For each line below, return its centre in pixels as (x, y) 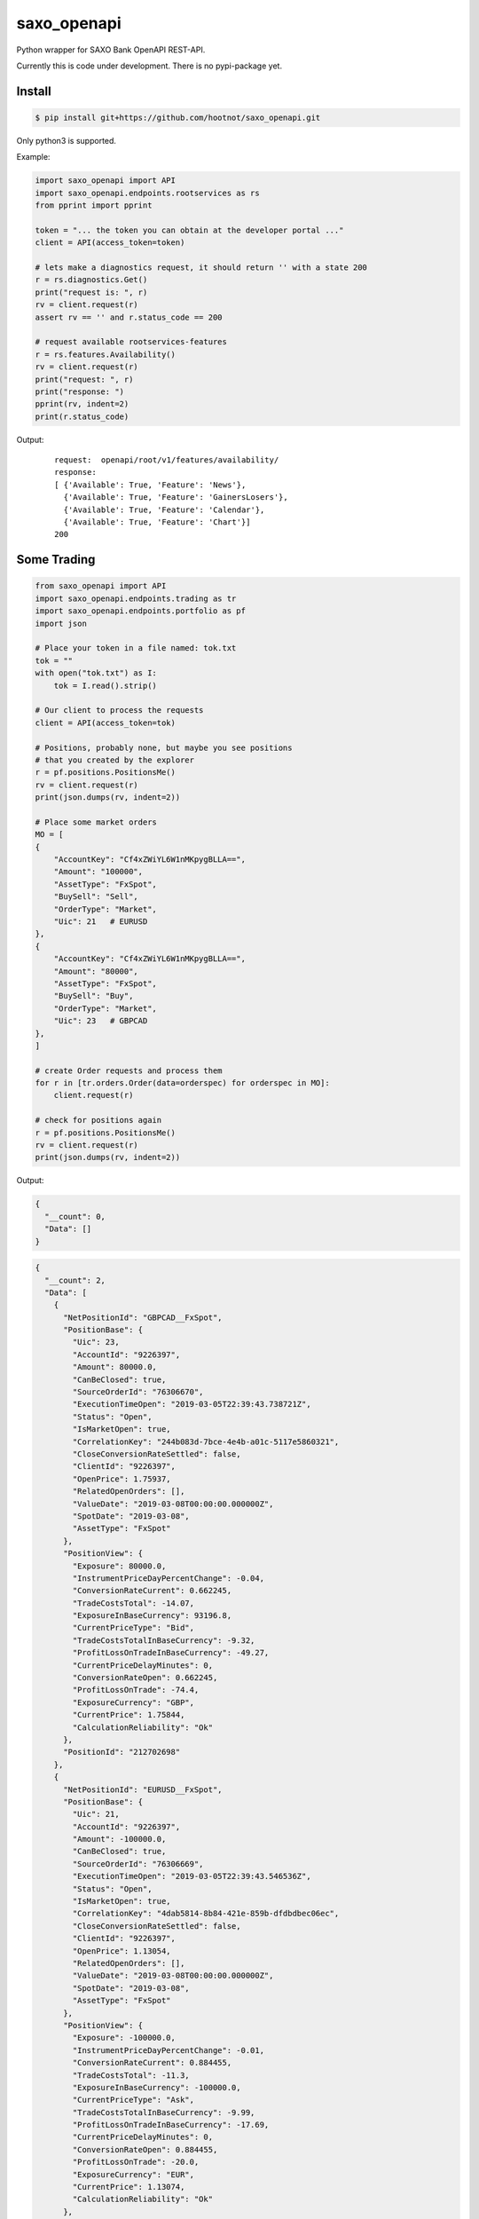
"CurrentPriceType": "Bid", (133, 1628)
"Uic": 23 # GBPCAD (101, 1021)
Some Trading (56, 560)
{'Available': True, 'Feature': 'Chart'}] (157, 522)
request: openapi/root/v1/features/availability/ (167, 460)
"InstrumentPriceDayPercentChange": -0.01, (169, 2050)
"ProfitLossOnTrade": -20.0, (136, 2162)
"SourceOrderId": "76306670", (138, 1392)
